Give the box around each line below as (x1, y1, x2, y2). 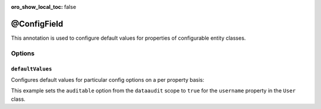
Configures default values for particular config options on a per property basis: (11, 76, 204, 83)
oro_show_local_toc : (11, 4, 64, 10)
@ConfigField (11, 18, 64, 29)
